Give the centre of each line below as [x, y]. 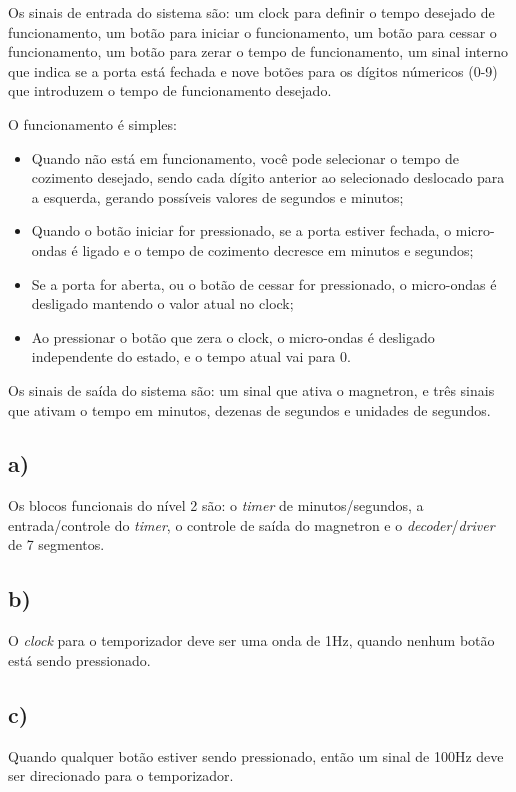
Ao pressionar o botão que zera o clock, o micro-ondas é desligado [233, 336]
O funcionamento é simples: [92, 123]
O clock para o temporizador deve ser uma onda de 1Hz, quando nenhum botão [251, 640]
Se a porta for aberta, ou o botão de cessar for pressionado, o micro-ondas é [264, 283]
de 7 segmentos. [56, 544]
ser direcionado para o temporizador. [121, 775]
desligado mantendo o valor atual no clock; [162, 303]
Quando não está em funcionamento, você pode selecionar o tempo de [245, 157]
